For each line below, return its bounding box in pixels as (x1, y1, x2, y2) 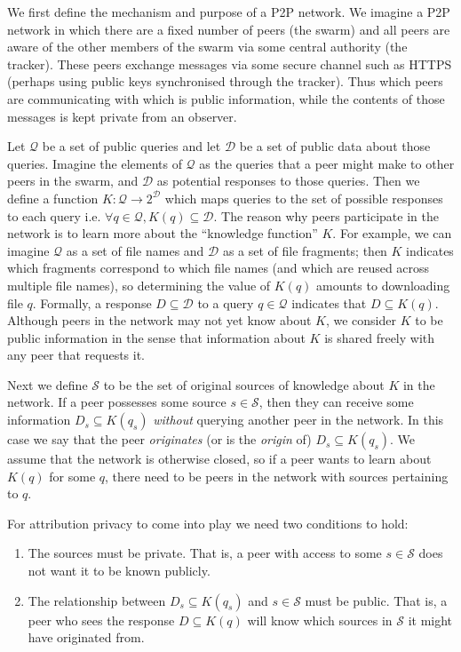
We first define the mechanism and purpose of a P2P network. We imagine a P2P (7, 3, 450, 20)
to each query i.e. (7, 206, 101, 225)
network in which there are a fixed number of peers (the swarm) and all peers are (7, 20, 450, 38)
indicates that (291, 293, 367, 312)
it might (408, 610, 453, 629)
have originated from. (28, 628, 145, 647)
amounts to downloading (316, 275, 450, 294)
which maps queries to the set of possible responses (164, 188, 443, 207)
